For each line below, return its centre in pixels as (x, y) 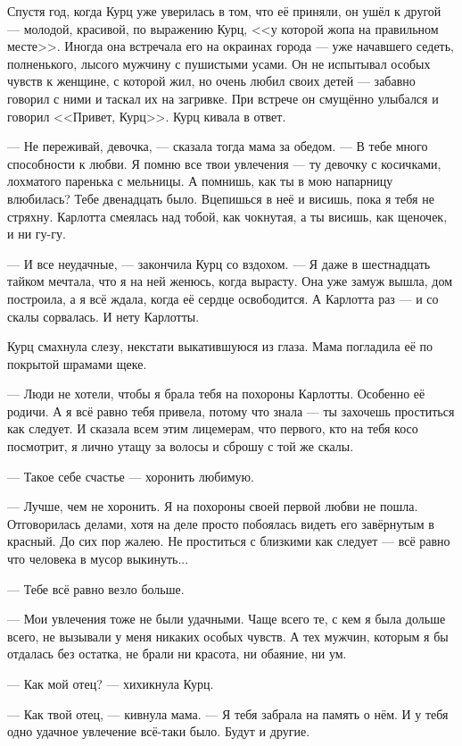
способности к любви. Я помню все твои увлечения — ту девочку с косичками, (224, 163)
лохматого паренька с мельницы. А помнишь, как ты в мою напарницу (200, 181)
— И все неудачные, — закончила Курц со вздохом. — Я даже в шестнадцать (219, 263)
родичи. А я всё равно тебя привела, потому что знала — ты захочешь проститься (231, 411)
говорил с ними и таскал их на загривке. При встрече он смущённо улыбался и (223, 98)
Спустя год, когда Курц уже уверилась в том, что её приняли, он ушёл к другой (224, 11)
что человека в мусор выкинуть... (98, 559)
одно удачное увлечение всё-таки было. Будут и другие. (159, 731)
